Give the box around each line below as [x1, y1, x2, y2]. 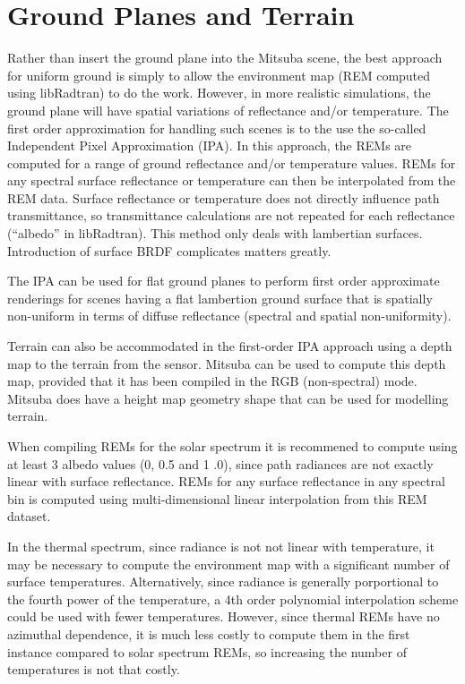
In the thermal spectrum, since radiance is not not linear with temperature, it [7, 536, 435, 555]
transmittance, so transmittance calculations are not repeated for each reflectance [7, 206, 455, 225]
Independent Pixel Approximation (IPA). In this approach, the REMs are [7, 136, 412, 155]
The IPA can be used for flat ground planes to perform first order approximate [7, 271, 440, 290]
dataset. [7, 507, 51, 526]
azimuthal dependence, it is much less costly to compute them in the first [7, 624, 410, 643]
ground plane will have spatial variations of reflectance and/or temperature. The [7, 100, 449, 119]
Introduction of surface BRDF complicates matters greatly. [7, 241, 332, 260]
